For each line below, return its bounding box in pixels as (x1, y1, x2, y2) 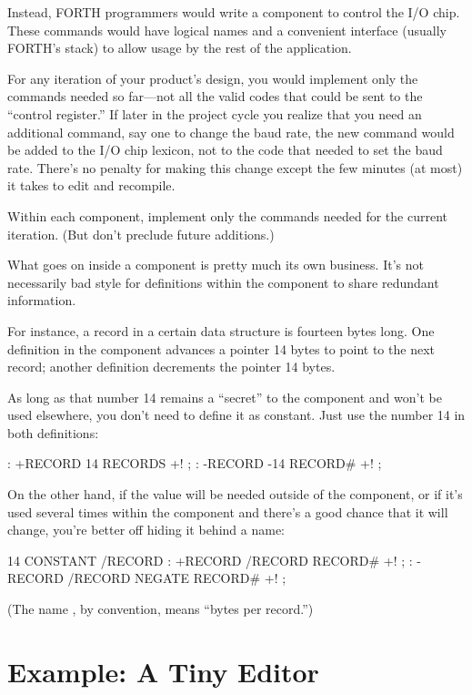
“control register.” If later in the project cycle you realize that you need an (7, 104, 422, 123)
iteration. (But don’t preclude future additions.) (7, 224, 275, 243)
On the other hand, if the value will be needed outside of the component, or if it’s (7, 485, 463, 504)
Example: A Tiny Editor (7, 652, 319, 690)
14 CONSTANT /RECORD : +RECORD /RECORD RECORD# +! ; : (7, 550, 413, 569)
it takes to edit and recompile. (7, 176, 176, 195)
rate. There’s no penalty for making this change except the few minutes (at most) (7, 158, 463, 177)
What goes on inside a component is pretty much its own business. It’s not (7, 255, 424, 274)
